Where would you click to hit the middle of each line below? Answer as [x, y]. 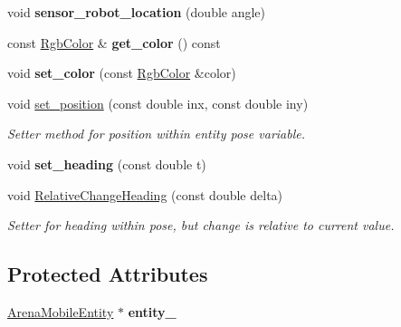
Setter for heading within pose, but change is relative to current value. [201, 225]
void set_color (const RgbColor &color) [122, 73]
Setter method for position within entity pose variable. [157, 134]
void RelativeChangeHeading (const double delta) [145, 194]
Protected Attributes [108, 274]
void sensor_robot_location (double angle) [137, 12]
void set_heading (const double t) [107, 163]
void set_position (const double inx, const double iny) [158, 103]
